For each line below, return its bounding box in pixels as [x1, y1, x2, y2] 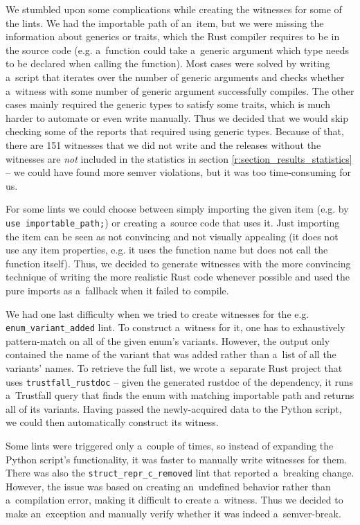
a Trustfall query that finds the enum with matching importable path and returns [6, 388, 354, 402]
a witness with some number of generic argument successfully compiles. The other [6, 83, 354, 98]
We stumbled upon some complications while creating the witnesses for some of [6, 2, 342, 16]
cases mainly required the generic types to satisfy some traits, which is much [6, 97, 330, 112]
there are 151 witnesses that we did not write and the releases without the [6, 137, 321, 152]
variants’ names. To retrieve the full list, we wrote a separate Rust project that [6, 360, 343, 375]
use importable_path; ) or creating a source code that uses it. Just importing [6, 215, 340, 229]
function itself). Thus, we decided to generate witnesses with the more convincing [6, 256, 351, 270]
